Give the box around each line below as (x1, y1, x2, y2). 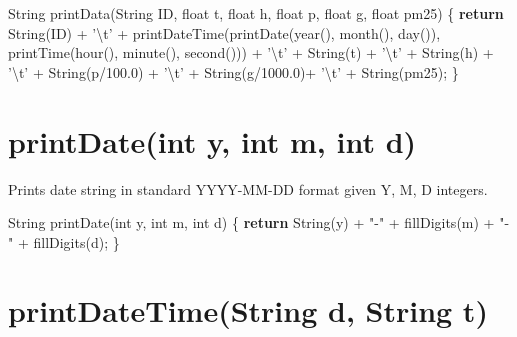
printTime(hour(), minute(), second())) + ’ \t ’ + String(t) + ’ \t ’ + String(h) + (8, 42, 494, 63)
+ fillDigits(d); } (17, 231, 120, 252)
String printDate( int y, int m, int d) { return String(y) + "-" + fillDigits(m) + (8, 212, 495, 233)
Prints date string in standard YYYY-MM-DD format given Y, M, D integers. (8, 178, 488, 199)
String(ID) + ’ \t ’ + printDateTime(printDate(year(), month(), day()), (8, 22, 441, 43)
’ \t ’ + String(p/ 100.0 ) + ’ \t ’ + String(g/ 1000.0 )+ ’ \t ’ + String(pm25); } (8, 61, 459, 82)
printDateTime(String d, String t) (8, 290, 488, 331)
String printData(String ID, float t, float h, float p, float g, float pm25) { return (8, 3, 504, 23)
